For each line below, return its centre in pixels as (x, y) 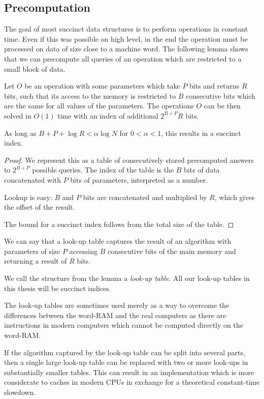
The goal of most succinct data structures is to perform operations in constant (126, 29)
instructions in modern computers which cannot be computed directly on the (124, 325)
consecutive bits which (221, 95)
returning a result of (36, 261)
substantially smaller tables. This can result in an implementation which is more (129, 372)
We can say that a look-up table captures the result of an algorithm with (118, 241)
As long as (20, 133)
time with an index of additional (108, 115)
